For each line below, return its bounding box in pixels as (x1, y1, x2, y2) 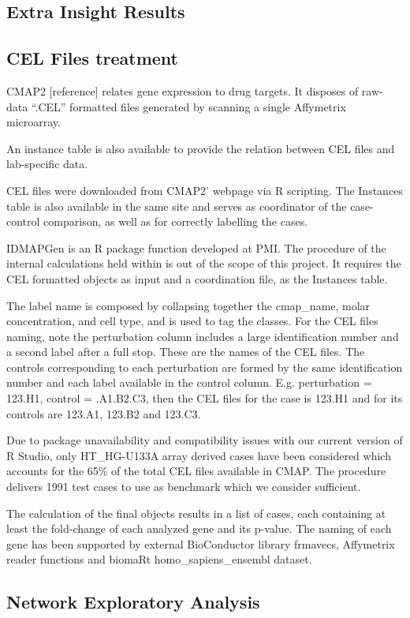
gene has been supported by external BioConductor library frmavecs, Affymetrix (6, 535, 395, 552)
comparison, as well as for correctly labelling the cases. (43, 213, 308, 230)
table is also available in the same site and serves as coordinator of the (6, 197, 347, 214)
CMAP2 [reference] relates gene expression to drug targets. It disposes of (6, 82, 359, 99)
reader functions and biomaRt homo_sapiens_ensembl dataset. (6, 551, 312, 567)
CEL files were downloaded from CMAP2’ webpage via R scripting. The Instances (6, 182, 403, 198)
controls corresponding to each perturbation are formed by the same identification (6, 358, 403, 375)
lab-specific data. (6, 155, 88, 172)
